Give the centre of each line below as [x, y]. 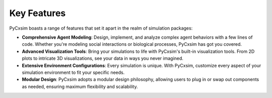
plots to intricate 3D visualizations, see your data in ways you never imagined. [103, 58]
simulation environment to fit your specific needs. [73, 72]
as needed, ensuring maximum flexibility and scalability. [80, 86]
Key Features [38, 13]
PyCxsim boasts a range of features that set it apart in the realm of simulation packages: [101, 28]
